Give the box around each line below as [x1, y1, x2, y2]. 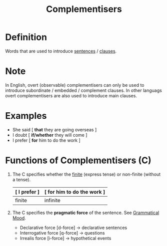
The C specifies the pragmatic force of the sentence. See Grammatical [12, 210, 159, 216]
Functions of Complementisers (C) [5, 155, 151, 166]
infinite [44, 197, 61, 204]
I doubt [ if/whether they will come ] [12, 132, 87, 138]
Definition [5, 31, 47, 43]
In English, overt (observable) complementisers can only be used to [5, 82, 144, 88]
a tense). [12, 176, 31, 183]
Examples [5, 110, 47, 122]
